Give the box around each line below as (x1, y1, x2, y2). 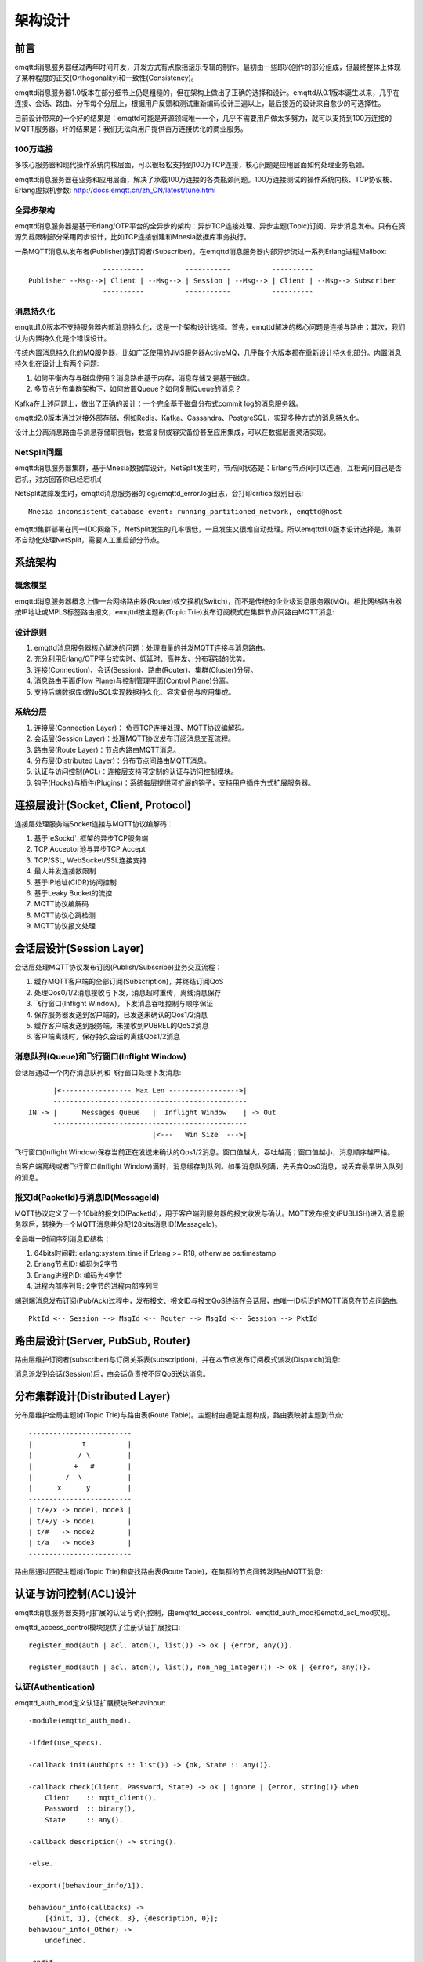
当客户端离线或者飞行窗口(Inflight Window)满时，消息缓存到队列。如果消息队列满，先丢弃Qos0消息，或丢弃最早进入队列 (14, 1162, 403, 1171)
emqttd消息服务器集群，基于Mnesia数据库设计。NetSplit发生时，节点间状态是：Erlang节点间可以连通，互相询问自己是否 (14, 463, 403, 472)
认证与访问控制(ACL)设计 (14, 1588, 136, 1601)
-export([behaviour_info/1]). (28, 1881, 145, 1891)
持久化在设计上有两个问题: (14, 359, 99, 368)
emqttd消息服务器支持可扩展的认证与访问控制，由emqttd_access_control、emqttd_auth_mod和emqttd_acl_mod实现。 (14, 1608, 395, 1617)
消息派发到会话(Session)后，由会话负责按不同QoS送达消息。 (14, 1369, 211, 1379)
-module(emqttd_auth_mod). (28, 1716, 132, 1726)
